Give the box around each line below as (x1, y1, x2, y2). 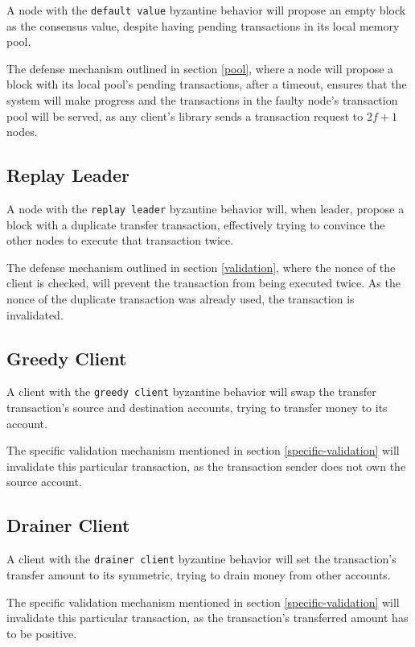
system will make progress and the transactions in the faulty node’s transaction (6, 92, 398, 109)
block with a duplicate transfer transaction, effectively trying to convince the (6, 216, 385, 233)
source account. (6, 473, 82, 490)
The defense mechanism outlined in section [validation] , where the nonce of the (6, 258, 396, 275)
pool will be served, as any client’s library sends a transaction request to (6, 107, 364, 124)
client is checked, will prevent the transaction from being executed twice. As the (6, 274, 401, 291)
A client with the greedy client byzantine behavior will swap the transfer (6, 383, 376, 400)
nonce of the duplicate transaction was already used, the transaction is (6, 291, 355, 307)
